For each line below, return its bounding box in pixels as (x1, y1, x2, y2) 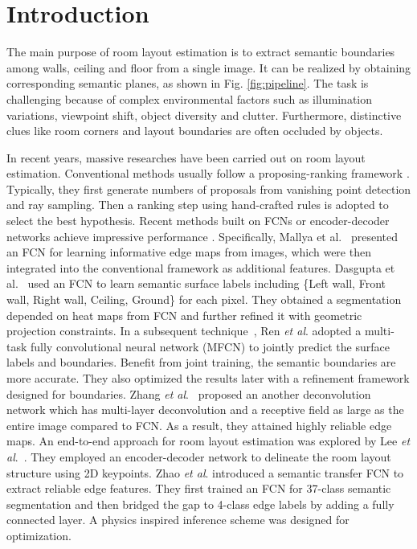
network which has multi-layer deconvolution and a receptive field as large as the (6, 401, 404, 418)
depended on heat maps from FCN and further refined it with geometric (6, 306, 362, 323)
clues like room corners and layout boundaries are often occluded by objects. (6, 122, 383, 139)
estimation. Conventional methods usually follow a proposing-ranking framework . (6, 165, 410, 182)
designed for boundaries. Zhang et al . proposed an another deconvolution (6, 385, 371, 402)
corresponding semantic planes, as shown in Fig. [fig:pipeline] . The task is (6, 75, 369, 92)
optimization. (6, 526, 72, 543)
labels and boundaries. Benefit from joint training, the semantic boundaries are (6, 354, 396, 371)
